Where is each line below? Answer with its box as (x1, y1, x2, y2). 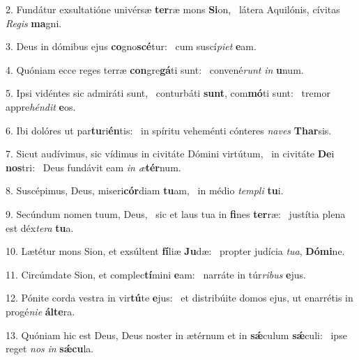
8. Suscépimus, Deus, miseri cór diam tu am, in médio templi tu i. (6, 183, 284, 198)
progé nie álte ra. (6, 304, 75, 318)
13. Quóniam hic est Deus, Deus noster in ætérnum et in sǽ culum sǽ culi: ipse (6, 327, 347, 342)
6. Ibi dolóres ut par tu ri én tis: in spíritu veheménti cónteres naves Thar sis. (6, 123, 332, 137)
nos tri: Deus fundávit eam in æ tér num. (6, 159, 181, 174)
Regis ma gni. (6, 15, 62, 30)
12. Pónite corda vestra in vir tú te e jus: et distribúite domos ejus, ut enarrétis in (6, 290, 353, 305)
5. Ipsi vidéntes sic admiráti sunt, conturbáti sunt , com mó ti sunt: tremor (6, 86, 330, 100)
